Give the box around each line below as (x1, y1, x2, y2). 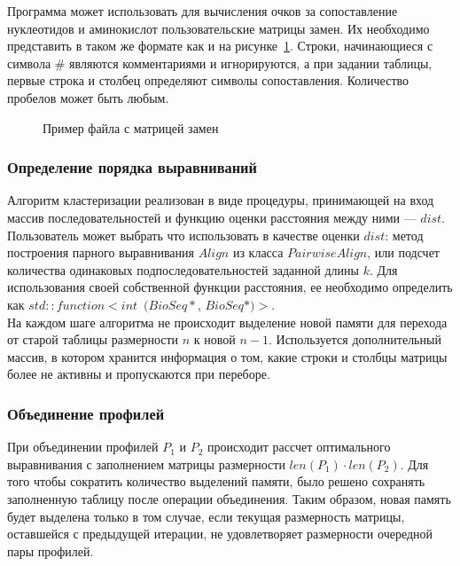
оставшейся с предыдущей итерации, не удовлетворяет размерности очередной (7, 524, 433, 543)
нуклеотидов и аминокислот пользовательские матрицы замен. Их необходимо (7, 19, 430, 37)
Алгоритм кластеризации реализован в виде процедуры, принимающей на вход (7, 191, 434, 209)
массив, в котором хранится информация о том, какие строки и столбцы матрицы (7, 347, 448, 366)
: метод (385, 225, 424, 244)
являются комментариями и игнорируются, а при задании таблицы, (69, 53, 433, 72)
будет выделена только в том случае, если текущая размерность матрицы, (7, 507, 405, 525)
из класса (232, 243, 284, 262)
